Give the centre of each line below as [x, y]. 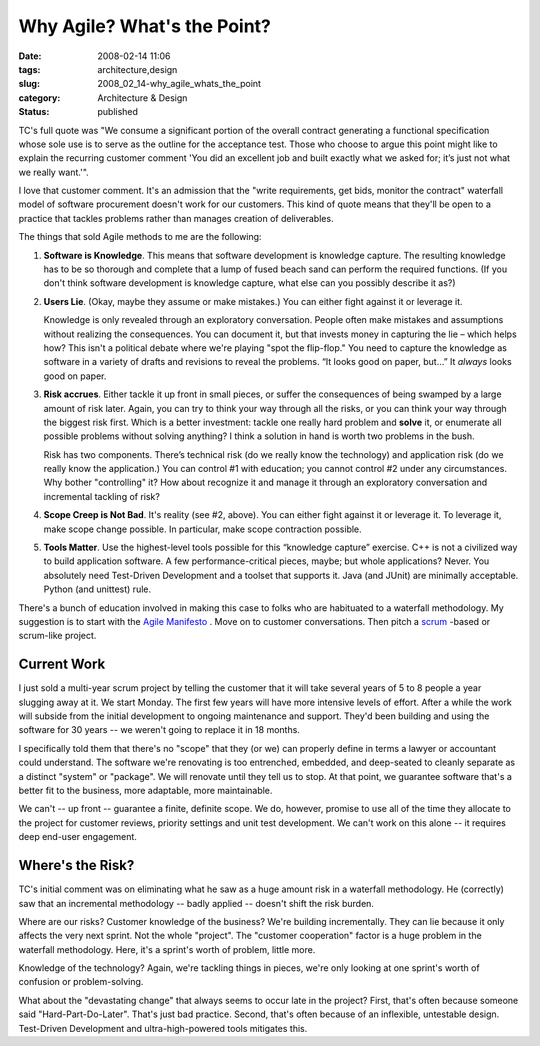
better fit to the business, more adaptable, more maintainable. [145, 791]
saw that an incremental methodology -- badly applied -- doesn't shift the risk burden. [196, 903]
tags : [29, 69]
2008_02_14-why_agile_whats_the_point [179, 84]
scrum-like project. [57, 636]
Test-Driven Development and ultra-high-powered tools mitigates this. [163, 1028]
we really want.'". [53, 172]
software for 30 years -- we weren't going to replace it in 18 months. [159, 730]
